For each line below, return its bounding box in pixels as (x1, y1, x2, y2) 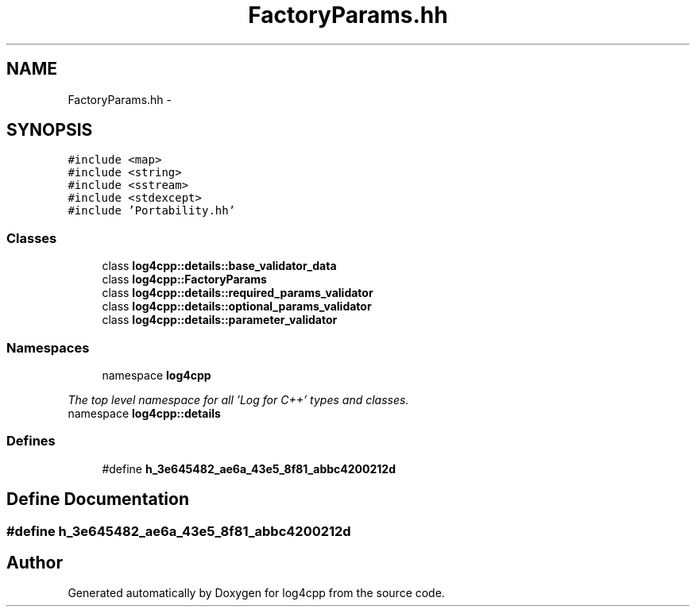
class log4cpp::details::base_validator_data (102, 259, 337, 273)
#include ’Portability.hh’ (68, 204, 236, 218)
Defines (6, 433, 56, 449)
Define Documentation (6, 489, 189, 510)
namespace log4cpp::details (68, 406, 221, 420)
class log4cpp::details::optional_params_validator (102, 299, 372, 314)
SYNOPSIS (6, 120, 93, 141)
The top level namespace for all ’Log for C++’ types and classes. (68, 392, 409, 407)
